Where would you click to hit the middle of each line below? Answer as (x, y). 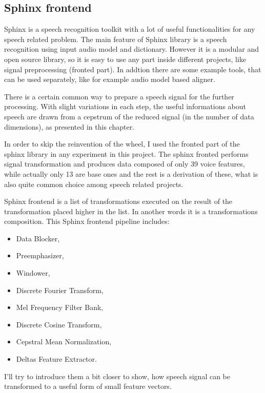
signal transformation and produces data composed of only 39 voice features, (125, 164)
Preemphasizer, (40, 255)
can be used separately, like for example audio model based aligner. (110, 79)
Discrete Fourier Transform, (60, 290)
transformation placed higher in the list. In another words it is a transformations (131, 211)
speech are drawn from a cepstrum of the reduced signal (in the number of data (129, 116)
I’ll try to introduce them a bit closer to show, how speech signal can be (117, 376)
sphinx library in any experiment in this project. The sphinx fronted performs (126, 153)
